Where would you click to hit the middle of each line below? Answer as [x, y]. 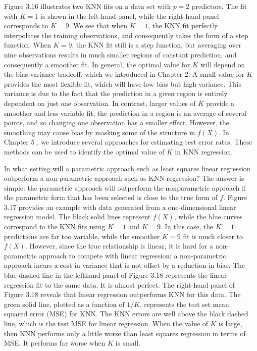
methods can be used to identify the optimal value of [84, 151]
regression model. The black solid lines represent [77, 217]
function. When [27, 45]
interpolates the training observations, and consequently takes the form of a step [126, 35]
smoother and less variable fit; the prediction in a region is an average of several [125, 113]
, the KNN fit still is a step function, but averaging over [157, 45]
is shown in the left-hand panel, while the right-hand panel [130, 16]
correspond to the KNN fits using [55, 226]
